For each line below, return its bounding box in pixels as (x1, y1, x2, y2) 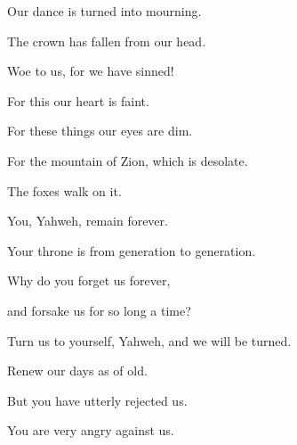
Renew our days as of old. (7, 361, 148, 380)
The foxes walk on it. (7, 181, 122, 200)
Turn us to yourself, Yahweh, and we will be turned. (7, 331, 292, 350)
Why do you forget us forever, (7, 271, 171, 290)
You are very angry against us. (7, 421, 174, 440)
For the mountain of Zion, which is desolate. (7, 151, 248, 169)
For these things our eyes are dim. (7, 121, 193, 140)
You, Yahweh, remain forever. (7, 211, 168, 230)
